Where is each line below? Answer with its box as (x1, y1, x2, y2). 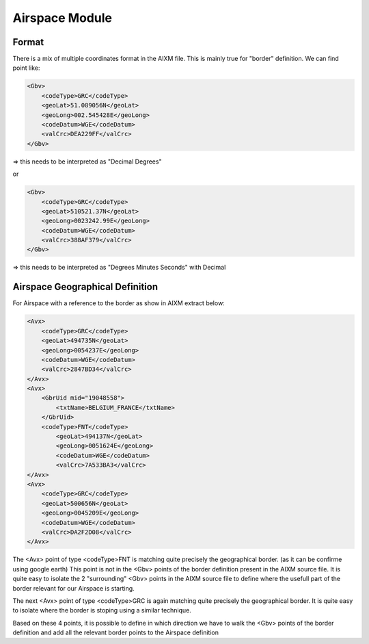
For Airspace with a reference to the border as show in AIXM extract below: (12, 299, 225, 307)
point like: (12, 64, 40, 72)
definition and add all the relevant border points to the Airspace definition (12, 628, 219, 636)
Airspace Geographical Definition (12, 281, 159, 293)
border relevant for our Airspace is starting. (12, 584, 135, 592)
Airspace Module (12, 10, 113, 25)
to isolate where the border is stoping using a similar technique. (12, 606, 191, 615)
